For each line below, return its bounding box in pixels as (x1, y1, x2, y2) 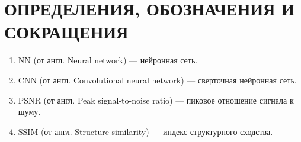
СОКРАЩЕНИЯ (4, 20, 129, 44)
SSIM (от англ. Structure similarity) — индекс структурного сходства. (18, 125, 273, 137)
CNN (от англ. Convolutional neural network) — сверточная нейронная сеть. (18, 73, 297, 86)
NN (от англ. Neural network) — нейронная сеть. (18, 54, 198, 66)
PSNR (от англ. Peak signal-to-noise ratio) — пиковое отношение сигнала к (18, 93, 294, 106)
